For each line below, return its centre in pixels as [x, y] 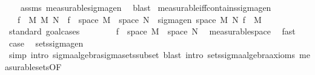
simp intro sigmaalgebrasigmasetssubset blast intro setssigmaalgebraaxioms [152, 55]
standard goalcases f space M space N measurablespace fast [152, 31]
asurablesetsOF [33, 66]
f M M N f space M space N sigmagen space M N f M [139, 19]
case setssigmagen [46, 43]
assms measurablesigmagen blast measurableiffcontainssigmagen [146, 7]
